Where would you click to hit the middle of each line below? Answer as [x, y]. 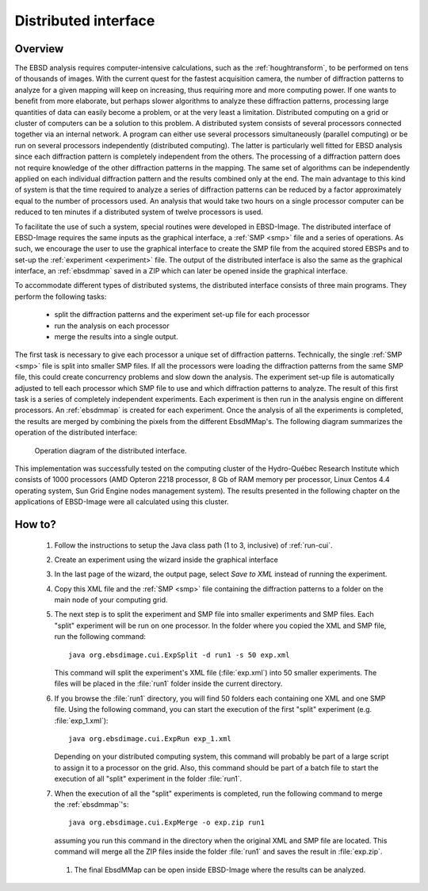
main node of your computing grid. [111, 600]
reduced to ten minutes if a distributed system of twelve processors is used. [139, 212]
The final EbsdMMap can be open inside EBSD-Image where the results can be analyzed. [220, 870]
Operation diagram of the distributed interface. [111, 450]
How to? [36, 524]
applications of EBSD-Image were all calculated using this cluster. [122, 502]
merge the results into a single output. [116, 337]
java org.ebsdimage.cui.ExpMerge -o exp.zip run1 [167, 823]
